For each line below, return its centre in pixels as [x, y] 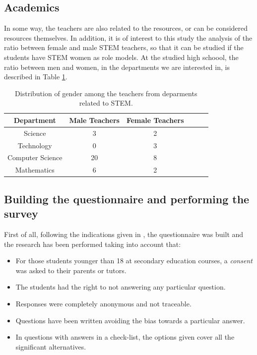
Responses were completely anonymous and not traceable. [103, 303]
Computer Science [35, 157]
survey [21, 213]
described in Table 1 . [36, 77]
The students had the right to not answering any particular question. [121, 287]
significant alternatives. [51, 346]
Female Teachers [155, 120]
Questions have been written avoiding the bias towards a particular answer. [130, 320]
